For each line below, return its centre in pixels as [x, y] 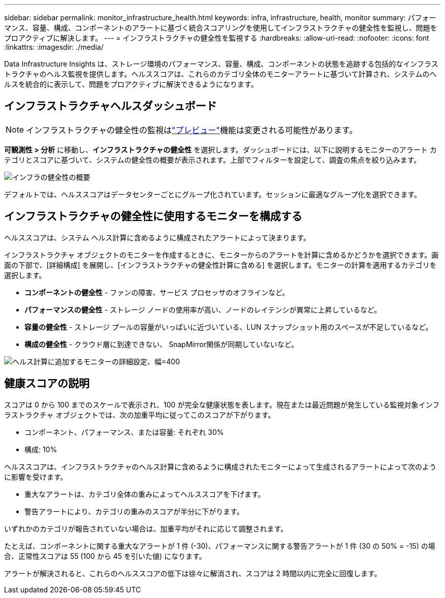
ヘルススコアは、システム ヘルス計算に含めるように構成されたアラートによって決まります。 [157, 237]
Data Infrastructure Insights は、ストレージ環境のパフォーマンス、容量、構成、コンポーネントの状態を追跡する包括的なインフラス [221, 64]
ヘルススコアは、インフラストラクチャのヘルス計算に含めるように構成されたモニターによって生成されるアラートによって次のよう [220, 466]
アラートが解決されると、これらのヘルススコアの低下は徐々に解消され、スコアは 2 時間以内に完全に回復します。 [193, 573]
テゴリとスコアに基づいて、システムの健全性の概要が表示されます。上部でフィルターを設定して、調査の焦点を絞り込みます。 [213, 160]
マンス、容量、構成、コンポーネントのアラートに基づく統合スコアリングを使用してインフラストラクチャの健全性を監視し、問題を [221, 28]
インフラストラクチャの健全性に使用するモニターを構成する [153, 216]
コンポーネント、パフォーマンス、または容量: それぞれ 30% [124, 432]
